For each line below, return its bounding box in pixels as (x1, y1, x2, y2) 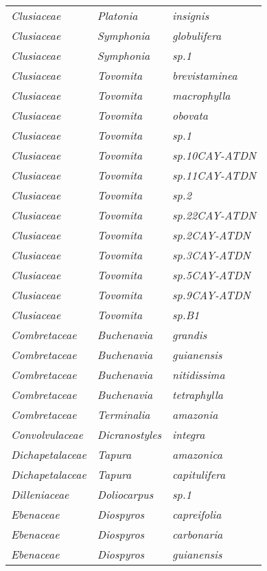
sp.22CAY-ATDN (172, 207, 256, 223)
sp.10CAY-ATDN (172, 147, 256, 163)
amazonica (172, 446, 222, 462)
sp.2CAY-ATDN (172, 227, 251, 243)
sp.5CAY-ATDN (172, 267, 251, 283)
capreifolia (172, 506, 222, 522)
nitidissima (172, 367, 225, 383)
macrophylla (172, 87, 231, 103)
